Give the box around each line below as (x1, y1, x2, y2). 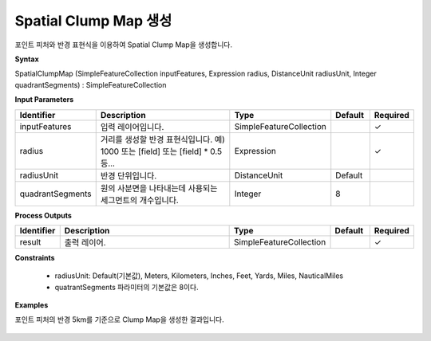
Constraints (14, 253, 55, 262)
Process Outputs (14, 210, 72, 220)
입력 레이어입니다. (100, 121, 164, 132)
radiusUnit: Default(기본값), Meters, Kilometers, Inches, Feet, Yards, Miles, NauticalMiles (54, 271, 344, 280)
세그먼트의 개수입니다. (100, 194, 179, 206)
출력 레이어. (64, 237, 107, 248)
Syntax (14, 54, 39, 64)
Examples (14, 300, 49, 310)
